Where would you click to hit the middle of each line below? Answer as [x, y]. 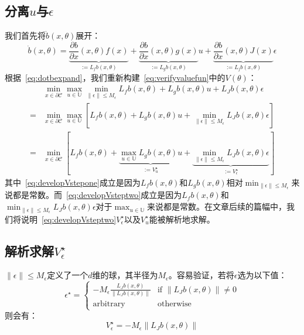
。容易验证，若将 [201, 275]
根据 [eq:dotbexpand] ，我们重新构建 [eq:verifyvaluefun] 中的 [115, 77]
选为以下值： [262, 275]
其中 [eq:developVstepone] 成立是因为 [73, 182]
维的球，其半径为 [125, 275]
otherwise [174, 304]
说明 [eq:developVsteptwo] [69, 219]
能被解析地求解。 [182, 219]
